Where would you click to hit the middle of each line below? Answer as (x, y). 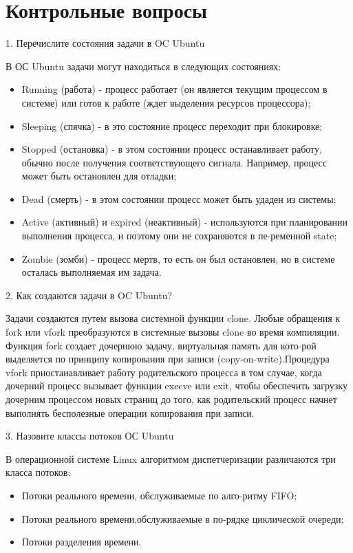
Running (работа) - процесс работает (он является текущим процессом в (174, 89)
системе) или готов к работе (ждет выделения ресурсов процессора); (166, 102)
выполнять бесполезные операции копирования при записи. (130, 412)
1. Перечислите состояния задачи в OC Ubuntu (105, 43)
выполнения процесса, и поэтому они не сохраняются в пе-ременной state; (179, 236)
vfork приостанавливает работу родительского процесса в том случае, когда (164, 372)
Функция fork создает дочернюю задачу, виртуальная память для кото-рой (161, 345)
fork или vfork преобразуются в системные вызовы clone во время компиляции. (173, 332)
